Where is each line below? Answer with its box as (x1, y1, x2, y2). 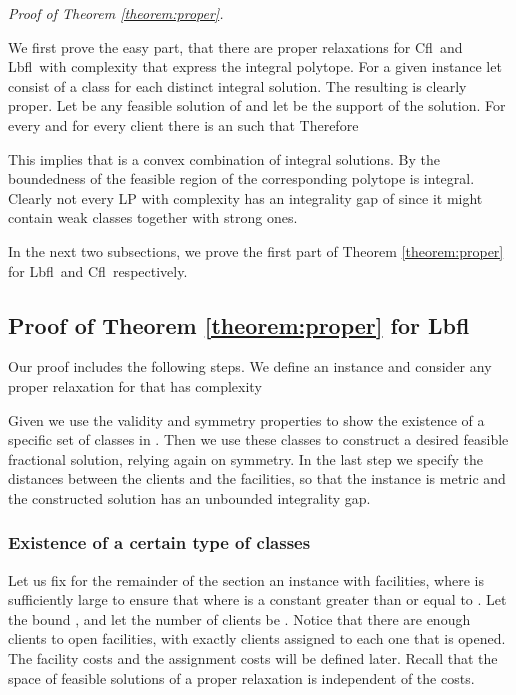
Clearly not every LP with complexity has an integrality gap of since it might (8, 187, 483, 208)
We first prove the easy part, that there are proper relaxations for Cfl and (8, 36, 463, 57)
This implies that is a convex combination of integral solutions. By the (8, 148, 440, 169)
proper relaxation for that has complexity (8, 375, 262, 396)
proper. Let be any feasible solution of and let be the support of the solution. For (8, 95, 506, 116)
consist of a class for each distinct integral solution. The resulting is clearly (8, 75, 467, 96)
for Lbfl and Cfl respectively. (8, 260, 188, 281)
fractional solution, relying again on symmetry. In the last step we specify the (8, 448, 483, 469)
